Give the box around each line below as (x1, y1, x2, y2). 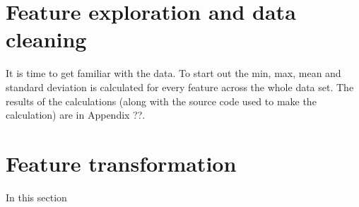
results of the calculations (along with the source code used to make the (6, 93, 317, 108)
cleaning (6, 25, 87, 54)
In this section (6, 189, 67, 204)
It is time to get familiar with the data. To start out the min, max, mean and (6, 66, 341, 81)
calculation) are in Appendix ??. (6, 107, 146, 122)
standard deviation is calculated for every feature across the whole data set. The (6, 79, 354, 94)
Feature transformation (6, 148, 237, 177)
